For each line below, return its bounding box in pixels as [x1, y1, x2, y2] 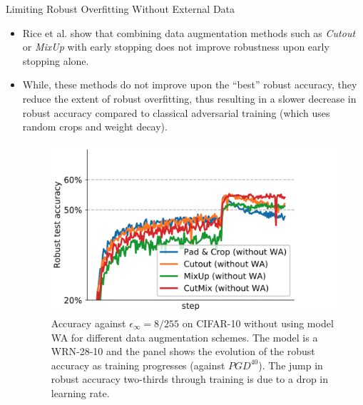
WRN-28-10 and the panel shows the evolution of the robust [51, 344, 315, 359]
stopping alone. [22, 53, 89, 68]
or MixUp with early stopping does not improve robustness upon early [22, 39, 329, 54]
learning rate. [51, 385, 110, 400]
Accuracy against [51, 315, 126, 330]
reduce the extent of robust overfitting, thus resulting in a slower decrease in [22, 91, 357, 106]
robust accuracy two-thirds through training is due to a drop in [51, 371, 329, 386]
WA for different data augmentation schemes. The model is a [51, 329, 318, 344]
